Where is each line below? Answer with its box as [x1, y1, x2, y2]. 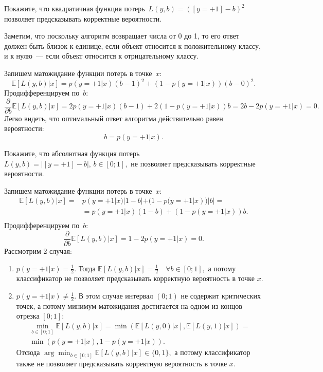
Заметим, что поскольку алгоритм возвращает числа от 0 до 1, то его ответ [4, 30, 240, 41]
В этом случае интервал [78, 290, 153, 301]
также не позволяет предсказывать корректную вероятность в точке [16, 358, 227, 368]
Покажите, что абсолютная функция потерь [4, 147, 140, 158]
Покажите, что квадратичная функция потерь [4, 3, 145, 13]
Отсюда [16, 347, 40, 358]
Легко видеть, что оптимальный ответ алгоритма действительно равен [4, 113, 223, 123]
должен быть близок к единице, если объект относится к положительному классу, [4, 40, 261, 51]
